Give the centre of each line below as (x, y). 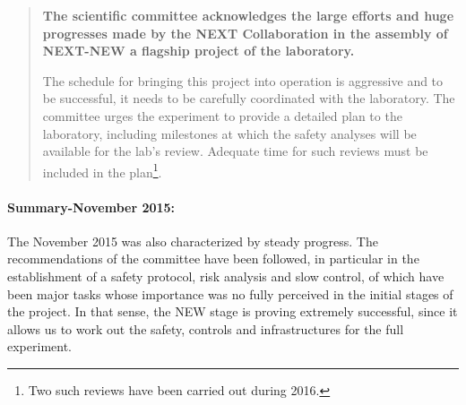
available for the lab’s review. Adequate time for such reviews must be (235, 151)
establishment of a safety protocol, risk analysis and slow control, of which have (226, 276)
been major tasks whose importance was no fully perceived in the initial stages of (230, 293)
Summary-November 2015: (91, 207)
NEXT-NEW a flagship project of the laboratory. (198, 51)
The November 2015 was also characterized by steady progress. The (193, 241)
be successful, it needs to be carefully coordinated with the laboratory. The (249, 98)
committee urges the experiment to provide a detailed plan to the (222, 115)
